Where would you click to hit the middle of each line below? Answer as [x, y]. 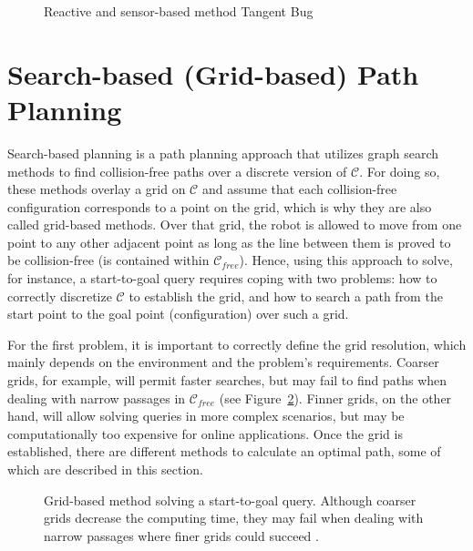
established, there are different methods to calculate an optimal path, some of [224, 451]
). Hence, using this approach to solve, [346, 260]
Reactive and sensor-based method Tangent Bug [179, 11]
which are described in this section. [105, 469]
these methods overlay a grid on [97, 189]
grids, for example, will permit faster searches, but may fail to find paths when [227, 380]
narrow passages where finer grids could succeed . [181, 535]
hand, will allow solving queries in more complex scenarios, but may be [206, 416]
